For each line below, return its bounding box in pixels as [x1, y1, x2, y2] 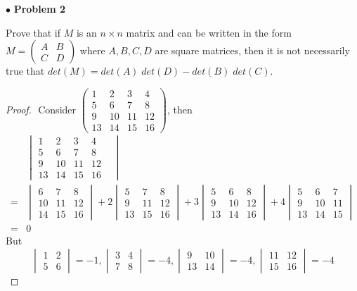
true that [6, 63, 45, 78]
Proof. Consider [6, 101, 77, 116]
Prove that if [6, 25, 61, 39]
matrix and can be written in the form [126, 25, 292, 39]
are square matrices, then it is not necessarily [155, 43, 350, 58]
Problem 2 [13, 1, 65, 16]
